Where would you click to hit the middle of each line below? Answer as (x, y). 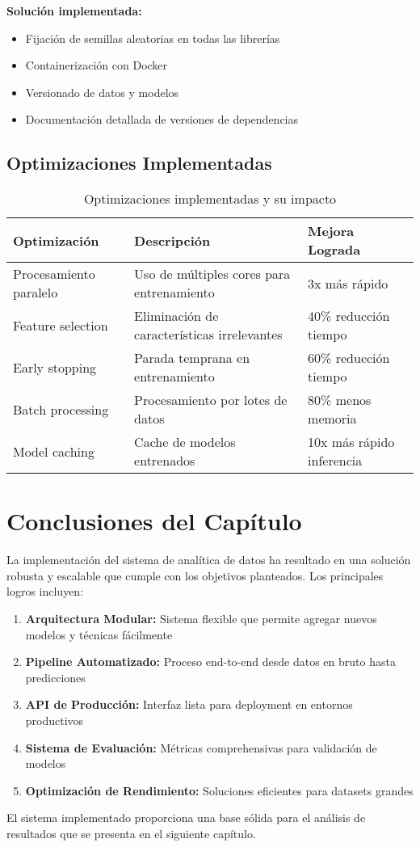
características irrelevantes (208, 335)
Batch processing (61, 409)
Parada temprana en (192, 358)
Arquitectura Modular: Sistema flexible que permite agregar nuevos (201, 619)
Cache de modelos (185, 442)
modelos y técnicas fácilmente (99, 634)
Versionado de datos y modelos (102, 92)
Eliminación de (176, 316)
